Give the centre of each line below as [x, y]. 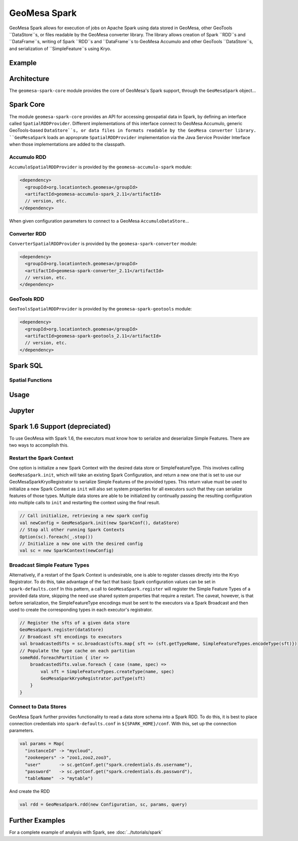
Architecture [29, 79]
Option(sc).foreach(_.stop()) [56, 537]
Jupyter [22, 411]
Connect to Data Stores [38, 707]
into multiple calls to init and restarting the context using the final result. [85, 503]
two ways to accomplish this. [39, 445]
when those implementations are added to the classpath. [67, 145]
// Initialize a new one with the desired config [81, 543]
